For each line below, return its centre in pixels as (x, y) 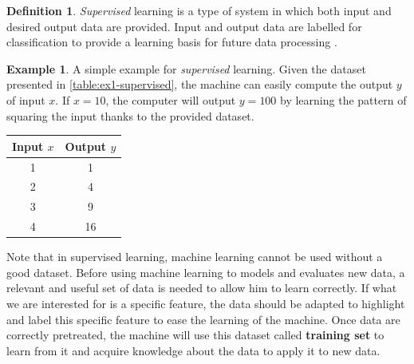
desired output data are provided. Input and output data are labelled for (184, 26)
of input (26, 99)
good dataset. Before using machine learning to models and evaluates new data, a (206, 272)
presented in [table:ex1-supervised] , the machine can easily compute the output (200, 84)
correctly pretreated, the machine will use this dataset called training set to (195, 335)
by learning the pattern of (343, 99)
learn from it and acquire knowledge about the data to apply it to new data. (193, 350)
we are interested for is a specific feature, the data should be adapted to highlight (206, 303)
